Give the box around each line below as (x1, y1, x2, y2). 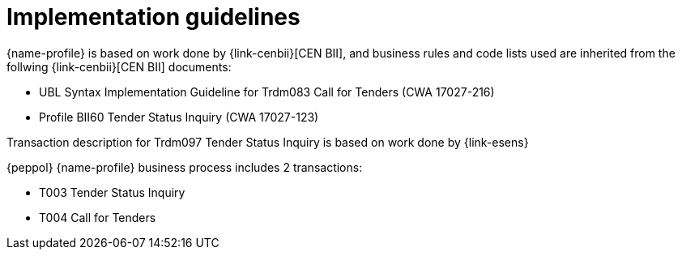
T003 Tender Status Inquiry (39, 185, 185, 199)
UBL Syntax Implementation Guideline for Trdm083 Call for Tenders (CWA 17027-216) (39, 84, 495, 99)
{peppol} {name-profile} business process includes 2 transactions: (6, 160, 363, 174)
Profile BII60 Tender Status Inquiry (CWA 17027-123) (39, 109, 319, 124)
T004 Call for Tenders (39, 210, 156, 224)
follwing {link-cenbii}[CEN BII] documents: (6, 59, 232, 74)
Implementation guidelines (6, 3, 301, 31)
